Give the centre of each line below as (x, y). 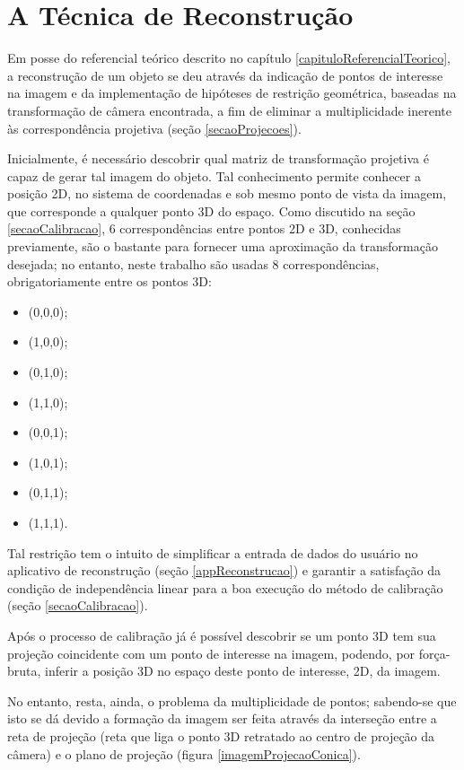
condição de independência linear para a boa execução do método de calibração (225, 587)
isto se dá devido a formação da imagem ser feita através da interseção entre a (222, 718)
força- (434, 653)
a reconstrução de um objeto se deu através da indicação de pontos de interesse (225, 75)
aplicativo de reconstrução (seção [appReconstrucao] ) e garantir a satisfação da (224, 570)
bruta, (24, 671)
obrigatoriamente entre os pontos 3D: (109, 281)
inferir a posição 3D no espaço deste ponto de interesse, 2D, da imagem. (243, 671)
